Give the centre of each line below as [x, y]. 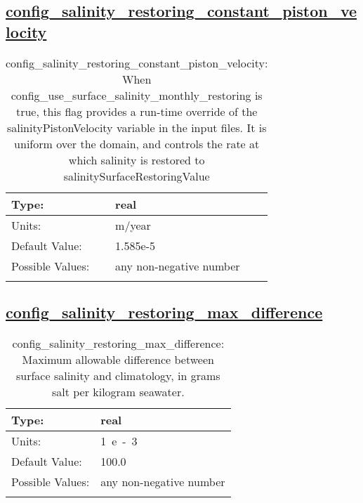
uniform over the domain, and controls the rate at [137, 143]
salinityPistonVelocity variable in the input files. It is [137, 127]
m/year [133, 225]
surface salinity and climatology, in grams [118, 375]
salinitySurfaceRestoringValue [137, 176]
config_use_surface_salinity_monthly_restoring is [137, 95]
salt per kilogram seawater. [118, 391]
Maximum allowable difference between [118, 359]
